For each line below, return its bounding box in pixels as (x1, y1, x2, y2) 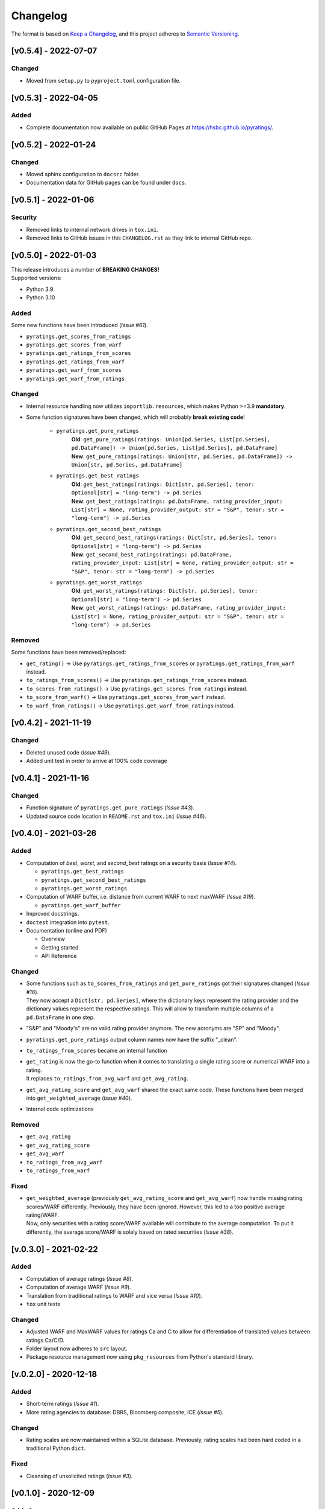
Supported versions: (11, 275, 62, 282)
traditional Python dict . (26, 1444, 86, 1452)
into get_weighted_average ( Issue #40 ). (26, 1094, 132, 1102)
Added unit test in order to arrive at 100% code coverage (26, 758, 168, 765)
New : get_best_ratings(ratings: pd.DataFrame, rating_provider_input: (71, 497, 283, 505)
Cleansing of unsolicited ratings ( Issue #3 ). (26, 1472, 133, 1479)
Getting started (41, 943, 79, 951)
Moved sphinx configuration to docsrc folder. (26, 171, 140, 178)
